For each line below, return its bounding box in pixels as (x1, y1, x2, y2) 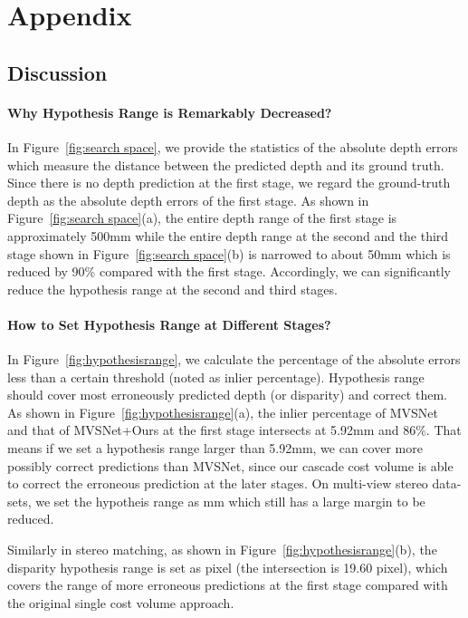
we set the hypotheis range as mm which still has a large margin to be (35, 491, 425, 510)
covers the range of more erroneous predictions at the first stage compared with (7, 575, 448, 594)
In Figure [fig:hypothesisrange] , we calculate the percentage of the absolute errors (7, 350, 461, 369)
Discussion (7, 58, 108, 86)
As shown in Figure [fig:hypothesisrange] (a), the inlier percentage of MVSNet (7, 402, 438, 421)
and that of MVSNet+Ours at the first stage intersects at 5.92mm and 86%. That (7, 420, 462, 439)
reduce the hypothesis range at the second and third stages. (7, 279, 338, 298)
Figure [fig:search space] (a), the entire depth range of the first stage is (7, 208, 397, 227)
